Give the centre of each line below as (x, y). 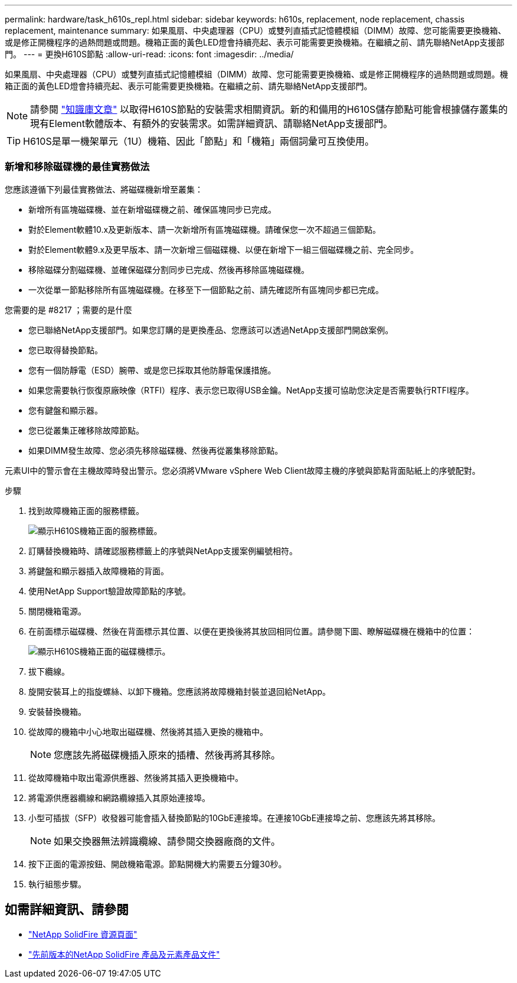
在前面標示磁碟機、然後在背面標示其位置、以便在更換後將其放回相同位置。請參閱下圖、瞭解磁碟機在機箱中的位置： (251, 631)
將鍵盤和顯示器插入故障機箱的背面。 (99, 571)
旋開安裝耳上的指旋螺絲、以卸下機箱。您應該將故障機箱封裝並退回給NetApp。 (180, 691)
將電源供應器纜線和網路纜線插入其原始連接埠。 (119, 798)
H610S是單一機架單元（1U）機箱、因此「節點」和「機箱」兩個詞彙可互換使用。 (199, 141)
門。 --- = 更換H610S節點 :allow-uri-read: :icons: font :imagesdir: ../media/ (149, 54)
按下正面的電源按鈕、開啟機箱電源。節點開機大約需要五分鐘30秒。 (158, 864)
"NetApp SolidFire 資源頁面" (83, 934)
